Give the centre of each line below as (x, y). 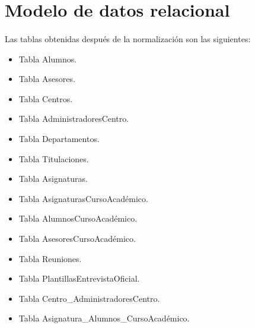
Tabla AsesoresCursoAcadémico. (77, 238)
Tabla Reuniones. (50, 258)
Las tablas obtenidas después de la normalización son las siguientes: (128, 38)
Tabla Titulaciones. (54, 158)
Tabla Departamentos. (59, 138)
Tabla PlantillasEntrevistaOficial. (79, 278)
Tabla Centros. (46, 98)
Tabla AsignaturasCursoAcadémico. (83, 198)
